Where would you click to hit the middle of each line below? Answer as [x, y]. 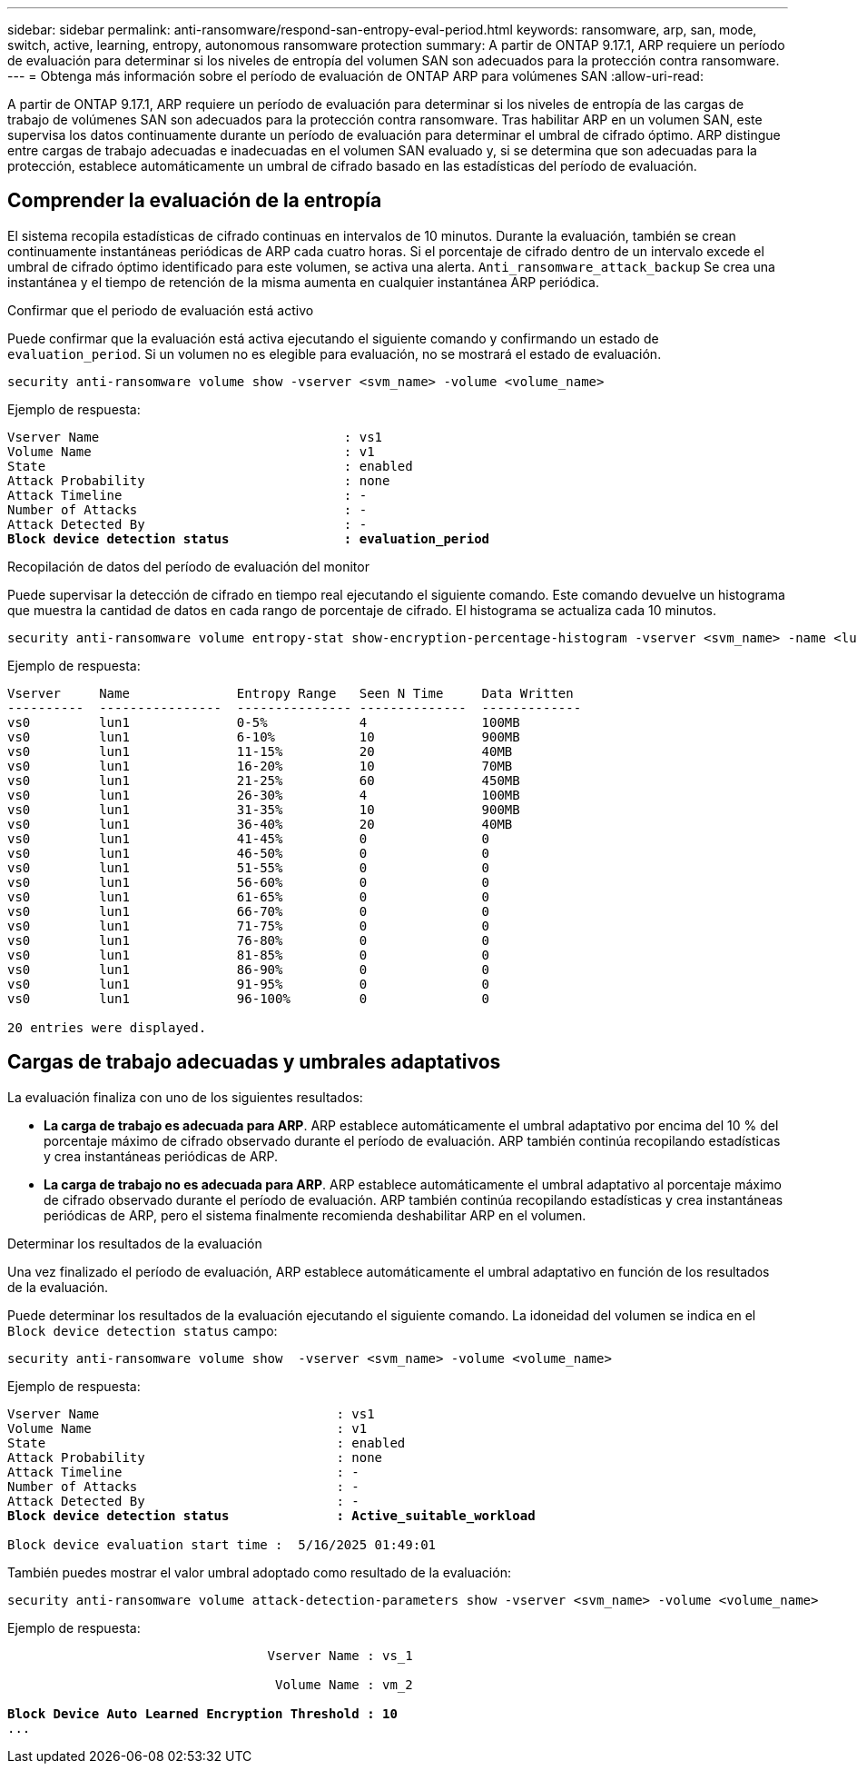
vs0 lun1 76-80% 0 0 [249, 940]
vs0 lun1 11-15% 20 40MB [260, 751]
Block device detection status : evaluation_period [249, 538]
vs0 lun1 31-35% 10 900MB [264, 809]
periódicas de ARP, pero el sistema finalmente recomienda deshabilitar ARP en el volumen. [315, 1215]
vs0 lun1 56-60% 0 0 [249, 882]
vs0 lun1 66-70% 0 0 [249, 911]
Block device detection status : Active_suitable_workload [271, 1515]
